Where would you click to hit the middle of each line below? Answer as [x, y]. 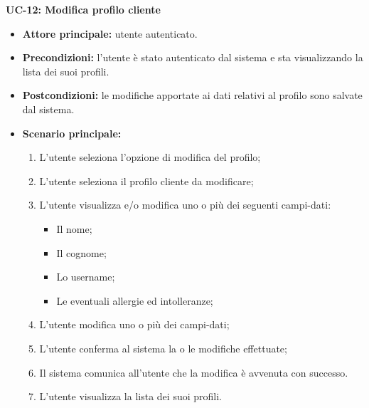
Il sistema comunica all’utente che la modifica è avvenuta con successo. [194, 372]
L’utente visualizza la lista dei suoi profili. [130, 396]
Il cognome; [81, 252]
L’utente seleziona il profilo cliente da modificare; [146, 181]
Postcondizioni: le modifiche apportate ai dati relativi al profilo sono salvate [192, 95]
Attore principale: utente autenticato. [110, 33]
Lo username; [86, 277]
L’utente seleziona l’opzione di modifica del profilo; [150, 157]
